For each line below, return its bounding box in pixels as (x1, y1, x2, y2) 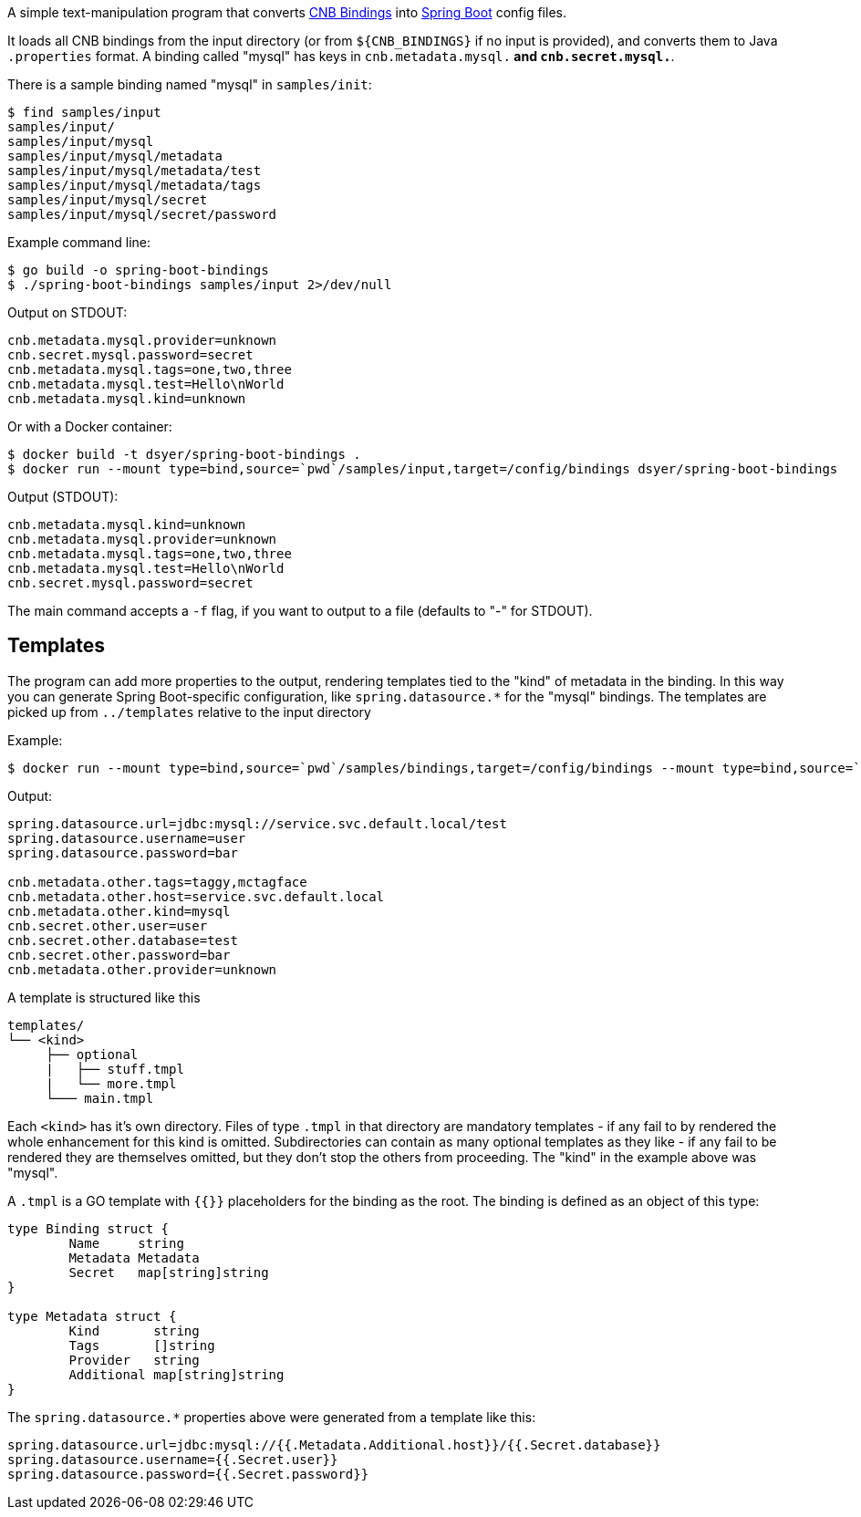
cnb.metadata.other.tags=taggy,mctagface (7, 874, 307, 889)
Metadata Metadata (68, 1250, 200, 1265)
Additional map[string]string (68, 1366, 285, 1382)
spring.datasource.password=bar (7, 845, 238, 860)
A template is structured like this (7, 989, 201, 1005)
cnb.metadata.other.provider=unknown (7, 961, 277, 977)
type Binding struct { (7, 1221, 170, 1236)
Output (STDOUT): (7, 489, 119, 504)
